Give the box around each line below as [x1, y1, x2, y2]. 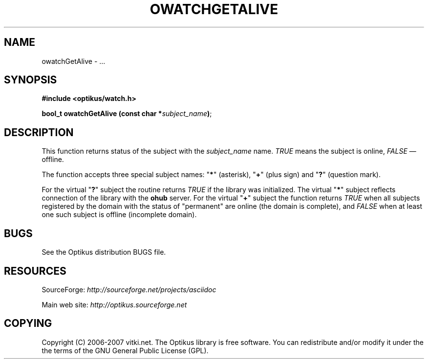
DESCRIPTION [4, 126, 74, 139]
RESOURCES [4, 264, 66, 277]
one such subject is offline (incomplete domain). [42, 210, 197, 219]
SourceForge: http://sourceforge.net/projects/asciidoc [42, 285, 216, 294]
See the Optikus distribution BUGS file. [42, 248, 166, 257]
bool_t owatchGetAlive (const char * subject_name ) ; [42, 109, 212, 118]
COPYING [4, 317, 52, 330]
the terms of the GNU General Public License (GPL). [42, 346, 209, 355]
